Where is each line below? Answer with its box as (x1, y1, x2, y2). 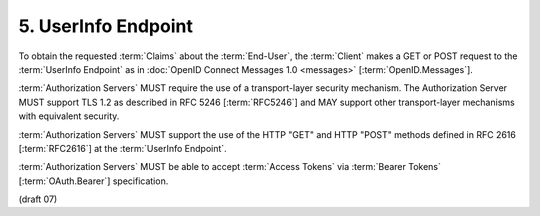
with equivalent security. (18, 110, 120, 122)
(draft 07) (18, 193, 58, 205)
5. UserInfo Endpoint (18, 15, 194, 37)
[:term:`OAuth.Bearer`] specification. (18, 175, 169, 187)
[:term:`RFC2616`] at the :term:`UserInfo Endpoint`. (18, 142, 227, 154)
